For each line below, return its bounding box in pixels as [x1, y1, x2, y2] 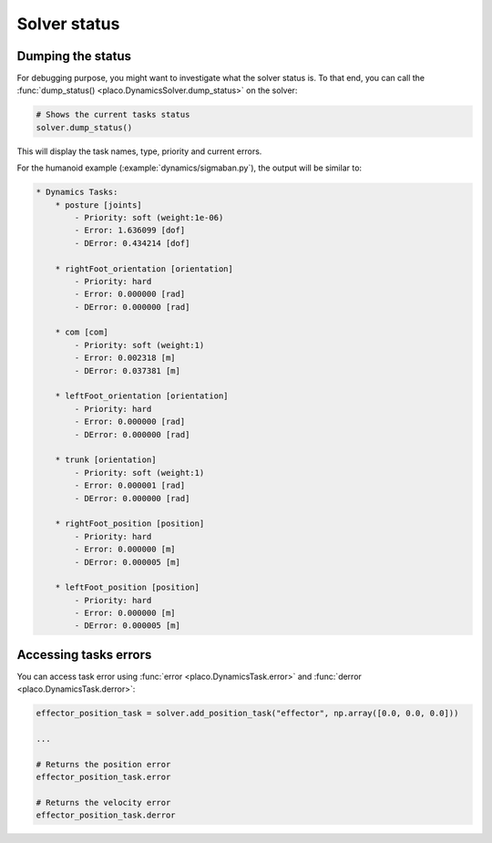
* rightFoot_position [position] [55, 519, 205, 529]
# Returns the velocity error [36, 797, 171, 808]
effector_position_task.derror [36, 810, 177, 820]
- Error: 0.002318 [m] [74, 353, 177, 364]
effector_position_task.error [36, 772, 171, 783]
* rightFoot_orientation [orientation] [55, 263, 234, 273]
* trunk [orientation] [55, 455, 157, 465]
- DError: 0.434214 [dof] [74, 238, 190, 248]
